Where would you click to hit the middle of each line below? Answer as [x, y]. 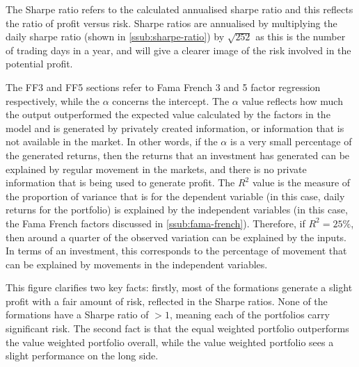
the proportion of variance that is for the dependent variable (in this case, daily [175, 196]
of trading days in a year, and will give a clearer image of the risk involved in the [178, 50]
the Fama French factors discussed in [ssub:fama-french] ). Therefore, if [155, 223]
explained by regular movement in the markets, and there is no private [156, 169]
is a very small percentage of [291, 141]
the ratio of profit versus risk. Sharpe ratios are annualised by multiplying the [171, 23]
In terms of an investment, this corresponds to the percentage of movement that [176, 251]
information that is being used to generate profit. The [120, 182]
